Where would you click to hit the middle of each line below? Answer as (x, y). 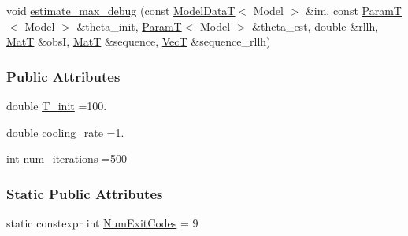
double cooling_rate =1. (65, 132)
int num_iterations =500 (67, 159)
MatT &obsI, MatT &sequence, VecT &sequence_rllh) (139, 41)
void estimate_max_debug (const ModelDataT (121, 10)
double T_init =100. (57, 105)
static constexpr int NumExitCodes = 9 (102, 223)
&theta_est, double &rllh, (315, 26)
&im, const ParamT (353, 10)
